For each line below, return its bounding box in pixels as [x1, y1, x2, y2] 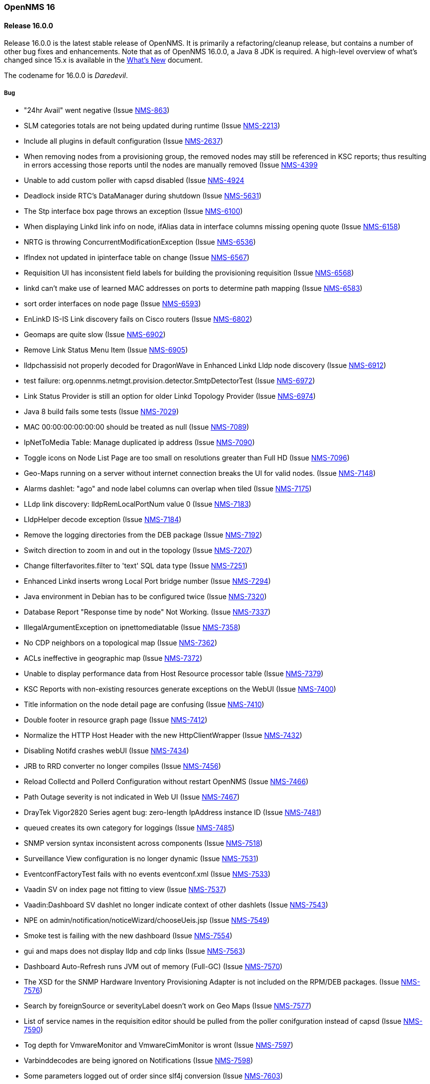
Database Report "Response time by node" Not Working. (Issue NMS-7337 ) [24, 608, 271, 616]
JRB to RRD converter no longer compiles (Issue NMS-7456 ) [24, 762, 221, 770]
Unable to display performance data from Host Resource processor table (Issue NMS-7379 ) [24, 669, 324, 678]
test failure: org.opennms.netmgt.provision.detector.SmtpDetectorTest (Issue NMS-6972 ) [24, 376, 315, 385]
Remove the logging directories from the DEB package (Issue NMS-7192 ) [24, 531, 262, 539]
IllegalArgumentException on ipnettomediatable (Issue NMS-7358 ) [24, 623, 241, 632]
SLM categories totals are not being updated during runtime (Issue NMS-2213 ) [24, 121, 281, 130]
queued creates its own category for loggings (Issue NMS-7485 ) [24, 823, 235, 832]
